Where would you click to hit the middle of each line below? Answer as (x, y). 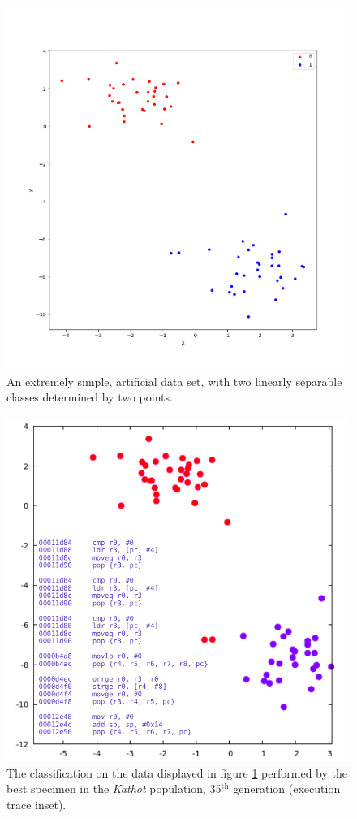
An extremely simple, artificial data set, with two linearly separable (174, 381)
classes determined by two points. (90, 397)
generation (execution (287, 789)
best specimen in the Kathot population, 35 (114, 789)
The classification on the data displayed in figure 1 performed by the (177, 772)
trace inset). (37, 804)
